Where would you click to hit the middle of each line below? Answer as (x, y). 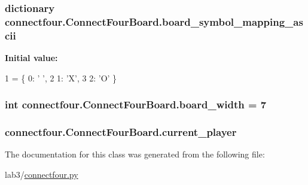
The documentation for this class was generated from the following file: (135, 154)
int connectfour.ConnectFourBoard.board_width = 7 (136, 104)
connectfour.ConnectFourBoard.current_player (121, 132)
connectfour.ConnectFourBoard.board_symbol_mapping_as (154, 21)
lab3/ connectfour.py (42, 174)
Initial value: (31, 58)
